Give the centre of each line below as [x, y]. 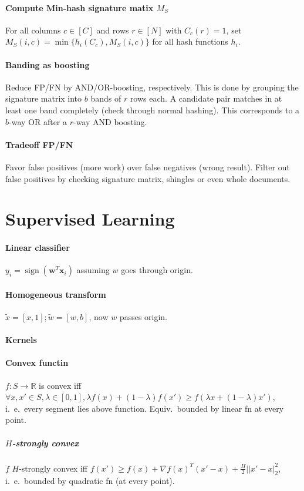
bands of [106, 98]
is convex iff [60, 385]
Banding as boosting [48, 64]
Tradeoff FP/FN [39, 144]
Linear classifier [38, 248]
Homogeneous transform [56, 294]
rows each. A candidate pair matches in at [206, 98]
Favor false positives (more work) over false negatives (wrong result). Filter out [148, 167]
